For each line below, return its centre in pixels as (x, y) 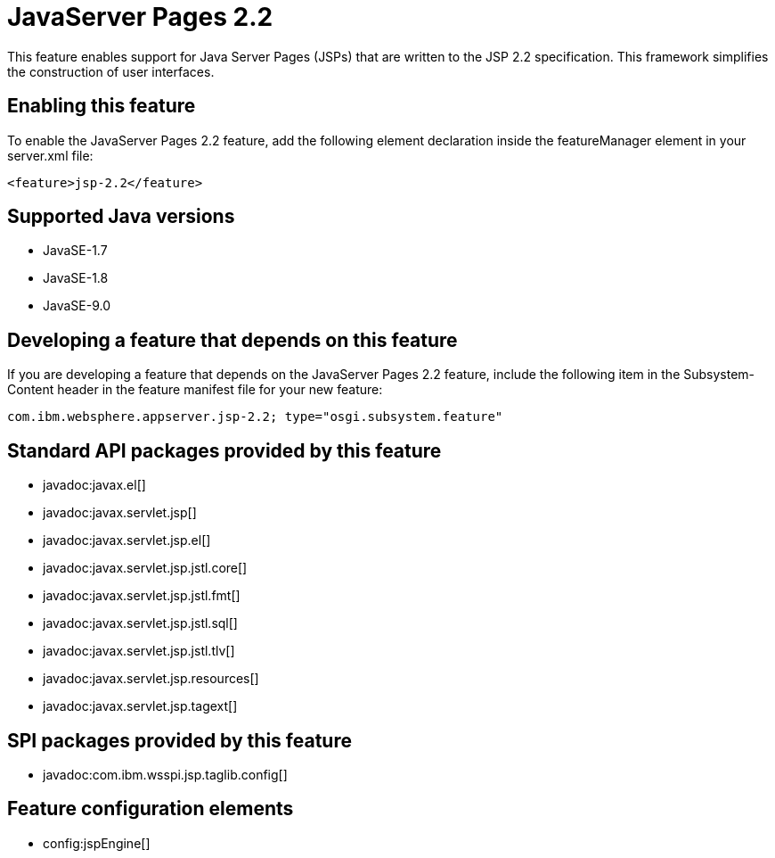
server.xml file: (50, 155)
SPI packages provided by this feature (179, 740)
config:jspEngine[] (97, 843)
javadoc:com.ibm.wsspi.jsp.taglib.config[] (165, 774)
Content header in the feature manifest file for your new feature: (195, 390)
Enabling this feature (102, 106)
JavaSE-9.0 (77, 306)
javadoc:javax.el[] (94, 485)
